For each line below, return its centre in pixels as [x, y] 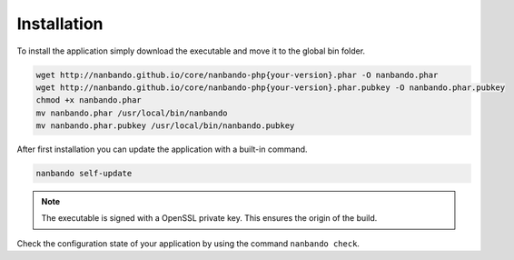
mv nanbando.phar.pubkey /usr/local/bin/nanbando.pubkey [165, 126]
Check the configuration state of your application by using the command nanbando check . [188, 243]
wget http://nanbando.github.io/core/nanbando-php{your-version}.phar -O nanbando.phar [237, 75]
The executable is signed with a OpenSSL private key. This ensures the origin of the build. [209, 218]
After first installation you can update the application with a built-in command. [162, 149]
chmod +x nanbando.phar [89, 100]
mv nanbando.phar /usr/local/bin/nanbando [132, 113]
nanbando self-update [84, 174]
